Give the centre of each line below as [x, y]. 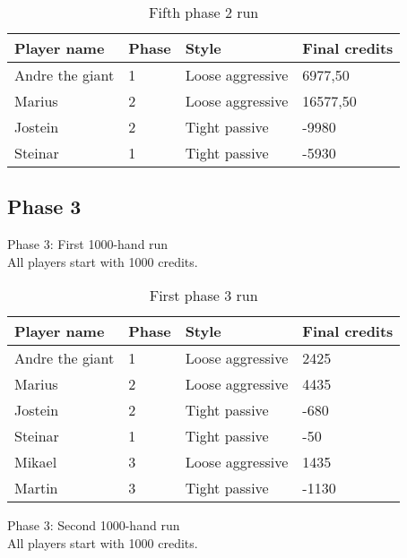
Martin [36, 488]
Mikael [36, 462]
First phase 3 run [203, 296]
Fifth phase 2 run [204, 12]
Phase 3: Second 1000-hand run [94, 525]
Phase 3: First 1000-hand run [88, 244]
